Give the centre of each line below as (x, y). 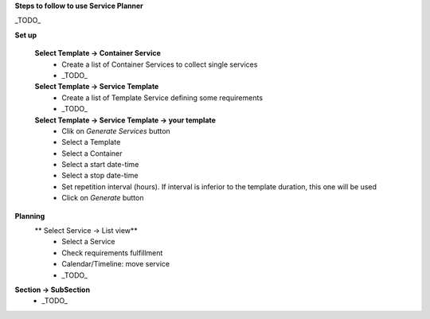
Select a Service (88, 242)
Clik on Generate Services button (116, 130)
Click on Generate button (103, 198)
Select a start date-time (100, 165)
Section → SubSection (53, 290)
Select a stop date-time (100, 176)
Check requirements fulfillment (112, 253)
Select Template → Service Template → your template (125, 120)
